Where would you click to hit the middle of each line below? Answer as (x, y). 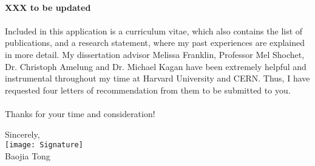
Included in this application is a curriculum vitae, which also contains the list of (154, 30)
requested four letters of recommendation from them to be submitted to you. (148, 90)
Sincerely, (22, 134)
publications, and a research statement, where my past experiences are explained (155, 43)
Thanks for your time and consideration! (80, 113)
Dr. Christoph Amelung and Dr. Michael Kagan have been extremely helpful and (156, 66)
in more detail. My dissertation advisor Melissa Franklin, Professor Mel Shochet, (155, 54)
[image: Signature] (44, 145)
